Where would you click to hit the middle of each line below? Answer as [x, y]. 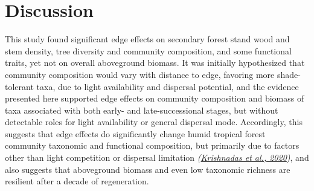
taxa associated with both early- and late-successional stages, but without [142, 110]
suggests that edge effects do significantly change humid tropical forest [135, 133]
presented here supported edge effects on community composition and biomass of [155, 98]
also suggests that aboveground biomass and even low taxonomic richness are [148, 169]
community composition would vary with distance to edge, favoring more [140, 74]
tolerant [19, 86]
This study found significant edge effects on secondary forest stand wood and [147, 39]
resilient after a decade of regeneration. [77, 181]
